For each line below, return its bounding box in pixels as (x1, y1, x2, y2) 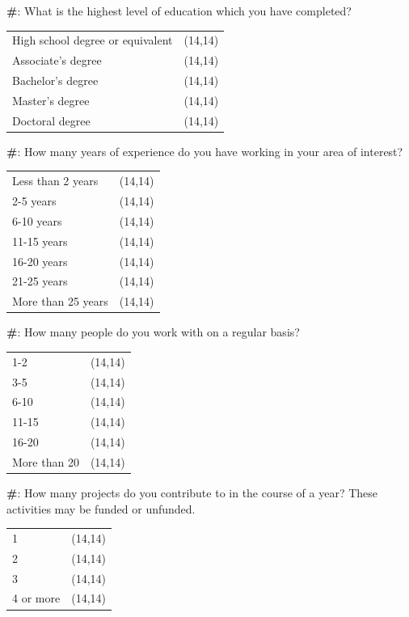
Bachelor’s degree (12, 72, 99, 89)
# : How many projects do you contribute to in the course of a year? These (6, 484, 378, 501)
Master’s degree (12, 91, 90, 108)
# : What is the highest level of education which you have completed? (6, 2, 352, 19)
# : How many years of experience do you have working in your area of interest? (6, 142, 403, 159)
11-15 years (12, 232, 68, 249)
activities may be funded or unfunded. (6, 500, 196, 517)
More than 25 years (12, 293, 108, 310)
